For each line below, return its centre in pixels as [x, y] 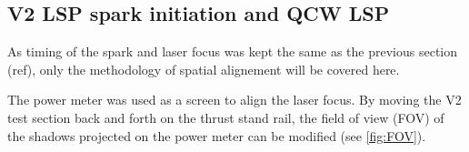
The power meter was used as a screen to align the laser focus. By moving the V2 [234, 100]
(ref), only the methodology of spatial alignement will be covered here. [204, 69]
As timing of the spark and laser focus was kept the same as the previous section [233, 51]
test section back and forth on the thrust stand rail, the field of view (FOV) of [226, 117]
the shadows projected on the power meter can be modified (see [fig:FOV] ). [217, 135]
